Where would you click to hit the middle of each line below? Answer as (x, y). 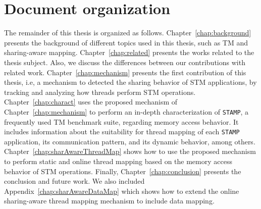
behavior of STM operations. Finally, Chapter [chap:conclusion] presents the (123, 171)
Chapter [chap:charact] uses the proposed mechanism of (91, 102)
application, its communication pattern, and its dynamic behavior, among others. (130, 141)
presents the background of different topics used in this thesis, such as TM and (126, 42)
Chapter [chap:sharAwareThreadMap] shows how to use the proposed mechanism (130, 151)
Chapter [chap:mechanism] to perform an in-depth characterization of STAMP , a (126, 111)
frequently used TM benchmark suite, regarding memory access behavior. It (121, 121)
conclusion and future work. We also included (74, 181)
